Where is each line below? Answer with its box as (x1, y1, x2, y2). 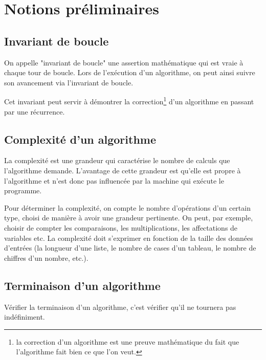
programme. (4, 185, 42, 196)
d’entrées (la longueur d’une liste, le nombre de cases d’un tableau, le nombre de (4, 242, 256, 253)
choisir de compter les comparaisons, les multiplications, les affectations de (4, 222, 238, 233)
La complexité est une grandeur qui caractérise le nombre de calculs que (4, 155, 230, 166)
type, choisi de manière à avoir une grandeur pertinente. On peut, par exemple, (4, 212, 253, 223)
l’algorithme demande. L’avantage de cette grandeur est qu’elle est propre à (4, 165, 241, 175)
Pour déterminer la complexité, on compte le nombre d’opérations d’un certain (4, 202, 251, 213)
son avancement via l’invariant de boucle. (4, 77, 134, 87)
